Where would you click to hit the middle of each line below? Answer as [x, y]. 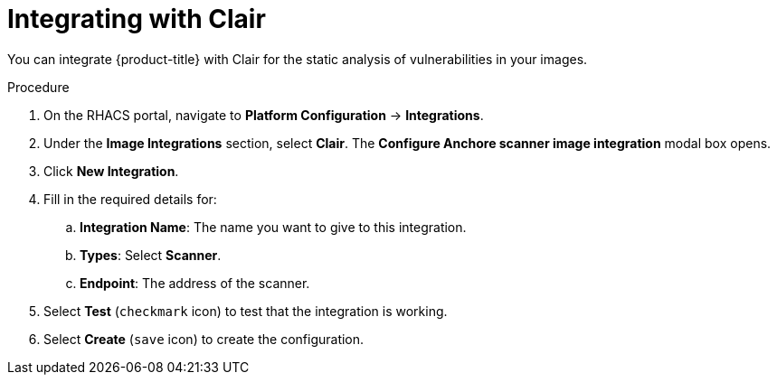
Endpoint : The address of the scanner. [195, 283]
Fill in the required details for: [130, 199]
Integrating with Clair [137, 19]
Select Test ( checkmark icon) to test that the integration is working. [246, 311]
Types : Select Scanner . [151, 255]
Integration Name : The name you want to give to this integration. [273, 227]
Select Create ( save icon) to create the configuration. [204, 339]
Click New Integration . [111, 171]
